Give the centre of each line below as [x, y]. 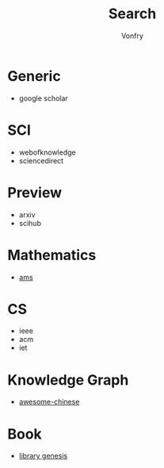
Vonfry [132, 36]
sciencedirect [41, 160]
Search [132, 14]
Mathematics [52, 255]
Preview [35, 192]
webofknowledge [47, 152]
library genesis [43, 456]
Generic [34, 76]
